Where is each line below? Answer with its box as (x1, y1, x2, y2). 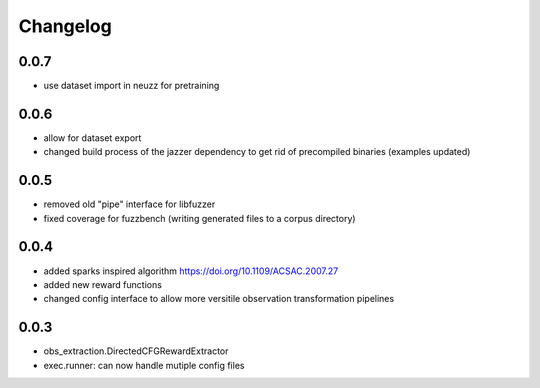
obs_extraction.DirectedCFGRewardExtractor (43, 345, 229, 357)
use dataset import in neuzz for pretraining (43, 80, 220, 92)
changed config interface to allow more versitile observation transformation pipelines (43, 293, 395, 305)
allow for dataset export (43, 131, 142, 144)
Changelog (18, 15, 112, 37)
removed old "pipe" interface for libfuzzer (43, 198, 216, 210)
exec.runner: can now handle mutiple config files (43, 359, 245, 371)
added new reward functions (43, 278, 162, 290)
